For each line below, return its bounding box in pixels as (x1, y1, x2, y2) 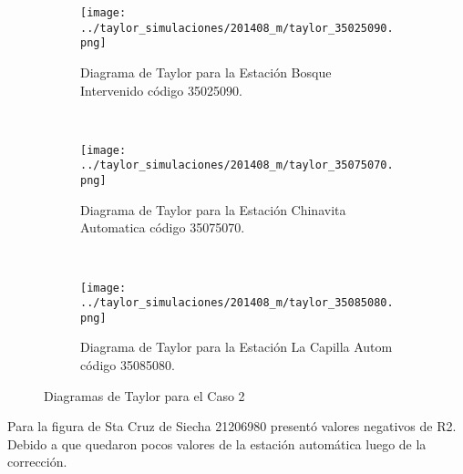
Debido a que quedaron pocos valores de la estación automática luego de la (7, 434, 427, 453)
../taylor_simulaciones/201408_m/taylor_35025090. (80, 21, 394, 35)
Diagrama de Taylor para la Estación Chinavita (80, 200, 346, 219)
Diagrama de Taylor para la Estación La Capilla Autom (80, 337, 393, 356)
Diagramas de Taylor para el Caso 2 (44, 386, 245, 405)
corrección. (7, 452, 67, 471)
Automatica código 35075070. (80, 218, 245, 237)
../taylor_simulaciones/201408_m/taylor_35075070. (80, 159, 394, 172)
